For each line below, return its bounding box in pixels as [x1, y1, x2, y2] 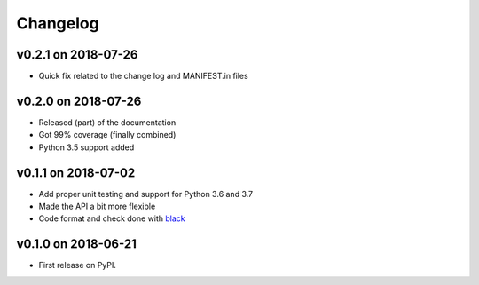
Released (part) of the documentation [38, 116, 177, 128]
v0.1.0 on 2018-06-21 [16, 236, 137, 252]
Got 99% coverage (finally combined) [38, 130, 177, 140]
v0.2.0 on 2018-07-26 [16, 93, 142, 108]
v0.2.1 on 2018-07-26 [16, 47, 138, 62]
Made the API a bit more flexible [38, 201, 156, 212]
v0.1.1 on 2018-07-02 [16, 165, 136, 180]
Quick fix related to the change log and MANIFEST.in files [38, 71, 248, 82]
